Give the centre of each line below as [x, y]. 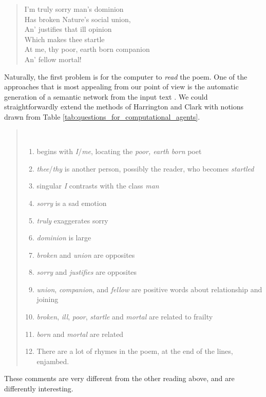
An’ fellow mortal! [53, 59]
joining [47, 299]
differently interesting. [39, 389]
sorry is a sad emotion [72, 203]
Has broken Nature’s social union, [78, 19]
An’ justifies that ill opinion [68, 29]
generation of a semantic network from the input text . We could [106, 96]
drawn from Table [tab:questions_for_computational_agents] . [102, 116]
